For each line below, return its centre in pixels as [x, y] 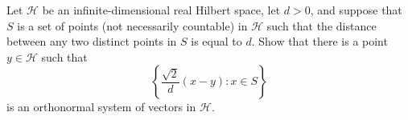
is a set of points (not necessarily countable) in [132, 25]
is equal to [216, 41]
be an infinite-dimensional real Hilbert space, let [161, 10]
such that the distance [321, 25]
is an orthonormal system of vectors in [101, 107]
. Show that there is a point [319, 41]
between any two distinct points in [92, 41]
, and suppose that [356, 10]
